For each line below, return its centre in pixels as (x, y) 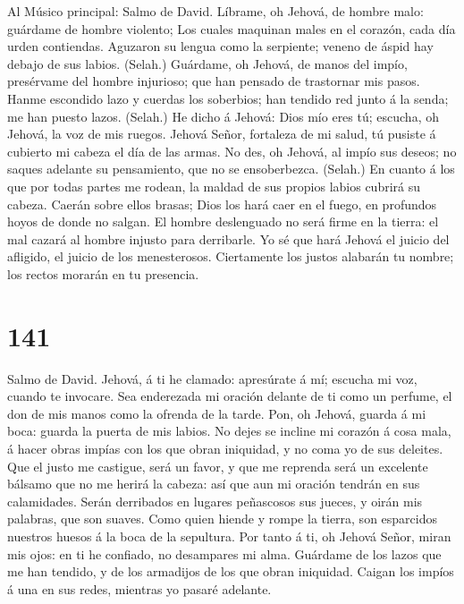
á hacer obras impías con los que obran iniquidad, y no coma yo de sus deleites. (225, 448)
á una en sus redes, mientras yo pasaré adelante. (139, 588)
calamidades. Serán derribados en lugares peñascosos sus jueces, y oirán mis (215, 501)
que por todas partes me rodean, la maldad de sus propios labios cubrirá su (214, 186)
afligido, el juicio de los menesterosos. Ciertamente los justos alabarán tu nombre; (231, 256)
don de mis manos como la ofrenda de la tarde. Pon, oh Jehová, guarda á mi (217, 413)
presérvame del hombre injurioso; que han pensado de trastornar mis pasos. (214, 81)
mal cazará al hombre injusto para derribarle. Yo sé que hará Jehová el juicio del (228, 238)
